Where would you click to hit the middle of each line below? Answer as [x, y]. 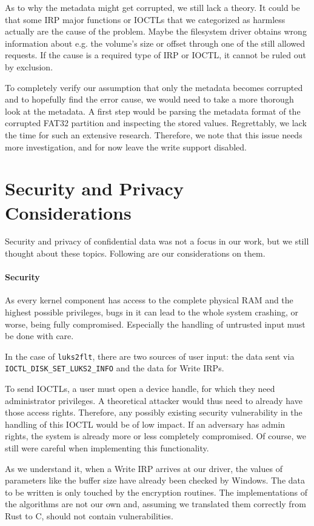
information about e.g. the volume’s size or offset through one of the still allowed [155, 43]
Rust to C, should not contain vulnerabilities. [89, 516]
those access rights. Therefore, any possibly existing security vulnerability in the [154, 412]
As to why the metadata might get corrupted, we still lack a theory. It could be [152, 7]
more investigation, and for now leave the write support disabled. [126, 147]
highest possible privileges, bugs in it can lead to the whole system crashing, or [152, 312]
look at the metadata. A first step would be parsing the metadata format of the [153, 111]
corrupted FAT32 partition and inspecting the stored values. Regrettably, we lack [156, 123]
